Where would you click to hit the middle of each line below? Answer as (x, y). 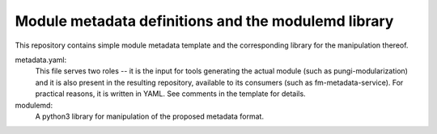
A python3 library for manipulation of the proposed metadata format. (150, 116)
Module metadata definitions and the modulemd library (204, 21)
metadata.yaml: (41, 60)
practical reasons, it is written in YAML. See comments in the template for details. (171, 94)
